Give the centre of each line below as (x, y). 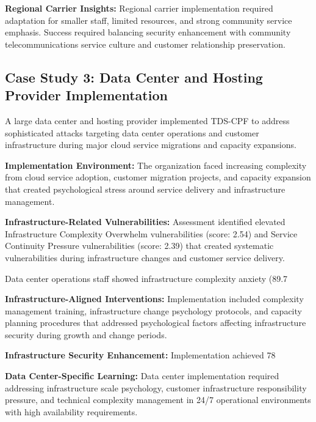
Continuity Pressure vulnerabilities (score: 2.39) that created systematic (139, 246)
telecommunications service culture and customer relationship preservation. (145, 44)
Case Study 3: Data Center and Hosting (134, 77)
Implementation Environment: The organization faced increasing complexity (156, 165)
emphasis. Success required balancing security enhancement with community (148, 32)
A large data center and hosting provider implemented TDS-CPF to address (147, 120)
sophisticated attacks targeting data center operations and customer (132, 132)
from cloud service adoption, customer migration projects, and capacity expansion (158, 177)
